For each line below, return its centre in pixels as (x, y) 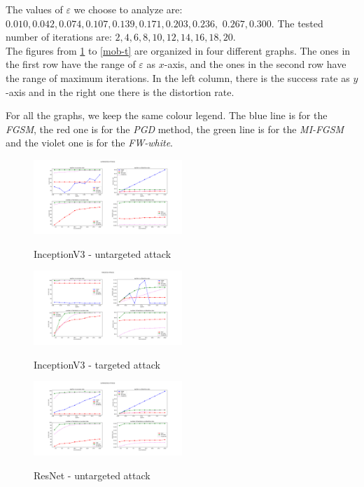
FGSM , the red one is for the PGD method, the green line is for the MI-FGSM (175, 129)
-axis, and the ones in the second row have (255, 64)
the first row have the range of (71, 64)
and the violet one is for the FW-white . (90, 143)
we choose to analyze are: (128, 9)
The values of (34, 9)
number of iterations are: (59, 37)
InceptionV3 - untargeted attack (103, 253)
